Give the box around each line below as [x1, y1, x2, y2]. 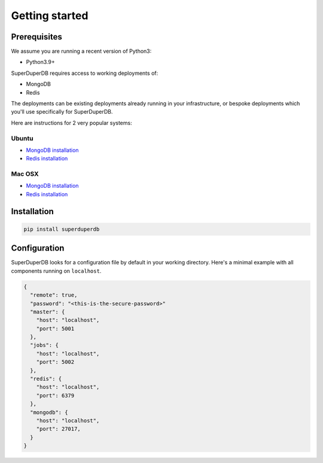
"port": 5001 [36, 325, 75, 332]
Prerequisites [11, 32, 62, 42]
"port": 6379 [36, 392, 75, 399]
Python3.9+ [26, 59, 55, 66]
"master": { [30, 308, 65, 315]
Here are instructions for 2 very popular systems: [11, 119, 132, 126]
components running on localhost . [11, 267, 102, 275]
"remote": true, [30, 292, 78, 298]
